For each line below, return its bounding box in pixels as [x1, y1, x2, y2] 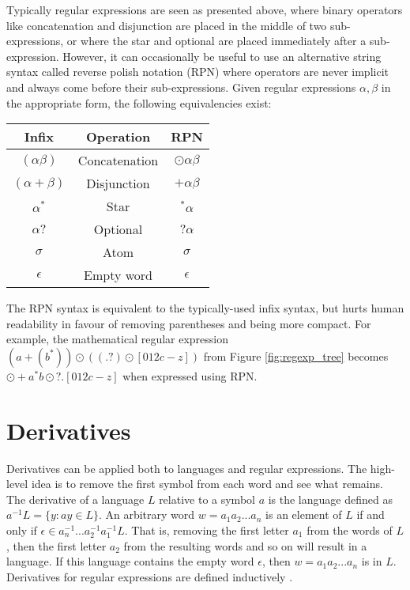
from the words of [307, 522, 393, 539]
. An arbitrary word [98, 506, 195, 523]
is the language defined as [268, 490, 393, 507]
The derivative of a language [6, 490, 145, 507]
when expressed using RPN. [122, 367, 258, 384]
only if [6, 522, 37, 539]
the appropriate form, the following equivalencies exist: [6, 94, 272, 111]
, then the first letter [6, 537, 107, 554]
